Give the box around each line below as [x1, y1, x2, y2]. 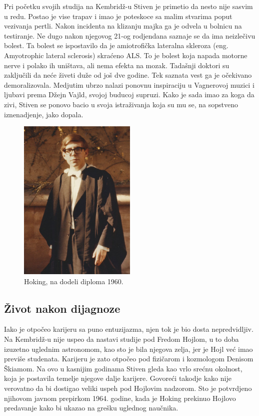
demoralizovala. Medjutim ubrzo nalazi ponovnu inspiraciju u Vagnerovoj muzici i [4, 79, 254, 90]
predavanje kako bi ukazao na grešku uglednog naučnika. [4, 402, 178, 413]
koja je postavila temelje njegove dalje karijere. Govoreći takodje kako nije [4, 373, 231, 383]
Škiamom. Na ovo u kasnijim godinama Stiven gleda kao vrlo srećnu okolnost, [4, 363, 242, 373]
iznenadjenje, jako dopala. [4, 109, 83, 119]
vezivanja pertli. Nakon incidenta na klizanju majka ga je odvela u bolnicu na [4, 21, 242, 31]
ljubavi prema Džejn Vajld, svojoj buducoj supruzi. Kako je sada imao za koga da [4, 89, 254, 100]
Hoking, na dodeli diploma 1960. [24, 276, 123, 286]
